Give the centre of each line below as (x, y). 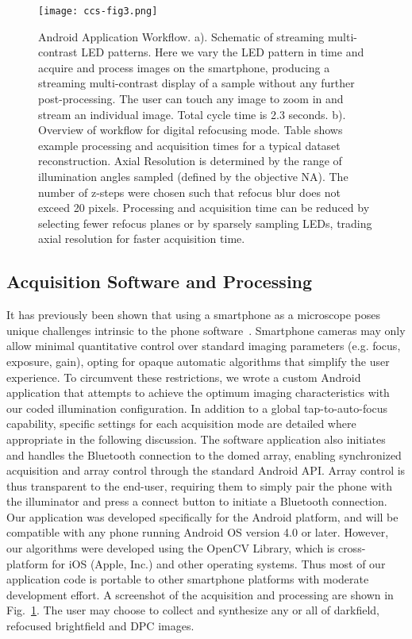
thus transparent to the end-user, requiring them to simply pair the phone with (199, 485)
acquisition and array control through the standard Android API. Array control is (206, 470)
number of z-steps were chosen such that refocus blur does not (189, 192)
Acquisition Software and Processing (160, 281)
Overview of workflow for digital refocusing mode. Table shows (191, 130)
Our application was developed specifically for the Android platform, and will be (202, 516)
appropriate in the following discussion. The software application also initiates (196, 439)
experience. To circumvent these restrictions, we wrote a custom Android (184, 377)
